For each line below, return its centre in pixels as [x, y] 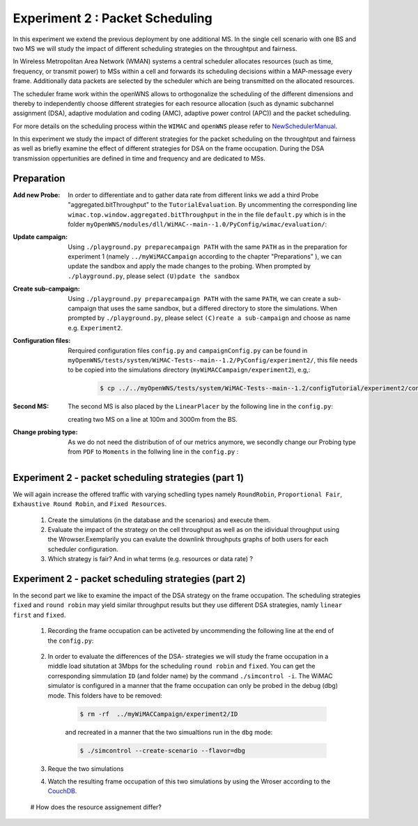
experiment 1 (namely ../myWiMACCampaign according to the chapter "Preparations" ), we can [205, 257]
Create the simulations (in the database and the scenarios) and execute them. [159, 520]
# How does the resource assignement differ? [96, 807]
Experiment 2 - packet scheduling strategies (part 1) [129, 477]
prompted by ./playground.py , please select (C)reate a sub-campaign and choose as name [209, 318]
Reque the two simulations [86, 768]
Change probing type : [45, 432]
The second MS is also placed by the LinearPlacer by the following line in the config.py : [201, 406]
